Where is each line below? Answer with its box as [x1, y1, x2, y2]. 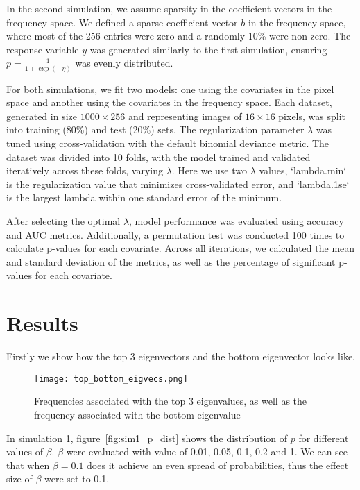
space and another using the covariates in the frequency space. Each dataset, [6, 95, 332, 110]
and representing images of [128, 108, 242, 123]
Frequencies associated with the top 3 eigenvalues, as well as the [34, 394, 307, 408]
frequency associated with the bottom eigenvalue [34, 407, 241, 421]
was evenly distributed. [75, 56, 173, 70]
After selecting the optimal [6, 214, 121, 228]
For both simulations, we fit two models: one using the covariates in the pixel [6, 81, 334, 96]
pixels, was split [278, 108, 346, 123]
